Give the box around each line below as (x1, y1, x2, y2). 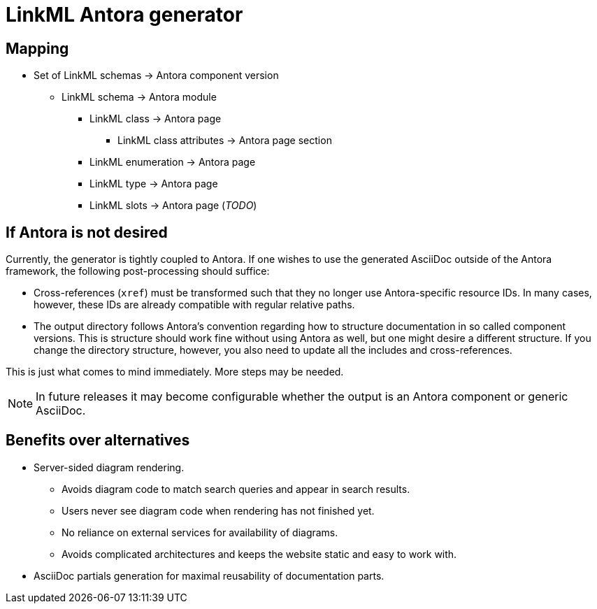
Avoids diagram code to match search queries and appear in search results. (62, 482, 410, 495)
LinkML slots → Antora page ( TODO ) (89, 199, 257, 212)
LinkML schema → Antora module (62, 91, 217, 103)
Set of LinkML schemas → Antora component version (34, 69, 279, 82)
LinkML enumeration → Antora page (89, 156, 256, 169)
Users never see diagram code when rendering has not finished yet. (62, 504, 375, 517)
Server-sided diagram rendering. (34, 461, 185, 473)
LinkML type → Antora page (89, 178, 218, 190)
